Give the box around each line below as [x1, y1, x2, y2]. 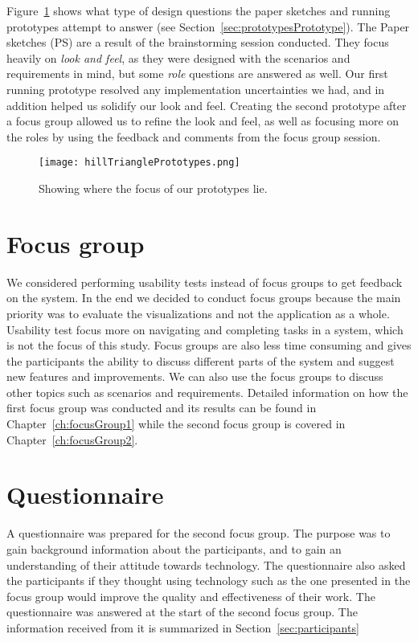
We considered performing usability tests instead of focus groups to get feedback [6, 273, 403, 290]
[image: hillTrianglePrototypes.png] [39, 157, 240, 169]
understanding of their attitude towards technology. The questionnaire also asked [6, 556, 406, 573]
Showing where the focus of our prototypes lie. [39, 180, 268, 196]
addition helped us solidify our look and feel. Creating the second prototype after [6, 96, 407, 113]
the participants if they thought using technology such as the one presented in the [6, 572, 411, 589]
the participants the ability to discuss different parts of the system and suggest [6, 352, 395, 369]
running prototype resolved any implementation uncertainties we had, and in [6, 80, 385, 97]
